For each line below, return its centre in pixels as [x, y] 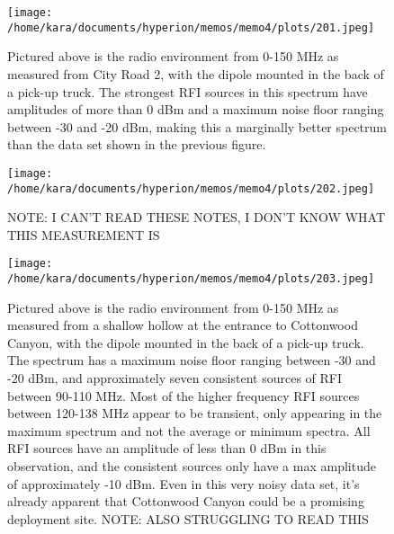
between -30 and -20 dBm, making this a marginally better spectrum [197, 126]
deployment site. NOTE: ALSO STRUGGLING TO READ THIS [188, 518]
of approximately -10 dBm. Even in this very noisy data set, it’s [184, 483]
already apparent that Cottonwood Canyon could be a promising [186, 501]
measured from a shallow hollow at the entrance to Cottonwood [183, 325]
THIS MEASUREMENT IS [84, 234]
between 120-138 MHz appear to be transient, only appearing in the [195, 413]
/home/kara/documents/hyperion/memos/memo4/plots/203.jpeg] [191, 279]
